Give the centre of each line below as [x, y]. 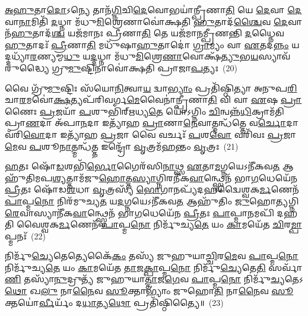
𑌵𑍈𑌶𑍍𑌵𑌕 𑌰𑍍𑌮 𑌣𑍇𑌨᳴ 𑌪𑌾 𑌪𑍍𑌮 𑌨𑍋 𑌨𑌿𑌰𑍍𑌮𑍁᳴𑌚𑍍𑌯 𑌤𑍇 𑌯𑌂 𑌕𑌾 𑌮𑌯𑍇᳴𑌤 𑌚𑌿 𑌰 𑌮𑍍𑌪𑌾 [159, 224]
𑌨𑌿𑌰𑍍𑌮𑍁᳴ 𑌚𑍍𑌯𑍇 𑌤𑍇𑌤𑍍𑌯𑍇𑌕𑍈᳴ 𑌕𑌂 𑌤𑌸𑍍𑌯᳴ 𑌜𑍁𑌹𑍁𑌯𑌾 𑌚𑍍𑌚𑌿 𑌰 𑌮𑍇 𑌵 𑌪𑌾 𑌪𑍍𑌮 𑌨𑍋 [152, 256]
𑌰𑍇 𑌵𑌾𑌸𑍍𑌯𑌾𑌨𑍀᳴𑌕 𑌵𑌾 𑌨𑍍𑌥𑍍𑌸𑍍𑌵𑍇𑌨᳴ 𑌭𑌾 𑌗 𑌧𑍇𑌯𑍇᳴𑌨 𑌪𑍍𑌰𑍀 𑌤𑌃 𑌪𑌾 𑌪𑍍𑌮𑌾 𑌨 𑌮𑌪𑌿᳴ [139, 212]
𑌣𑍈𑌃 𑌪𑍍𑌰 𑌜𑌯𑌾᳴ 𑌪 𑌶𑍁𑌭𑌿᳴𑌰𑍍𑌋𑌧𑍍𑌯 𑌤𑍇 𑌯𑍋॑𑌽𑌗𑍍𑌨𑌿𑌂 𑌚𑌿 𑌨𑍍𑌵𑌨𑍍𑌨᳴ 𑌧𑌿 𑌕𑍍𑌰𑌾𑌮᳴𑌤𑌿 [145, 111]
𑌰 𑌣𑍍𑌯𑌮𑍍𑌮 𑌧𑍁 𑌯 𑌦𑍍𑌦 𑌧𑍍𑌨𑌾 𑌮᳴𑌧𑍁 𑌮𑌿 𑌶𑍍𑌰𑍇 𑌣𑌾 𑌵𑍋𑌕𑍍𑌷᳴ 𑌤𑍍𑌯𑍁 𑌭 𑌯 [144, 56]
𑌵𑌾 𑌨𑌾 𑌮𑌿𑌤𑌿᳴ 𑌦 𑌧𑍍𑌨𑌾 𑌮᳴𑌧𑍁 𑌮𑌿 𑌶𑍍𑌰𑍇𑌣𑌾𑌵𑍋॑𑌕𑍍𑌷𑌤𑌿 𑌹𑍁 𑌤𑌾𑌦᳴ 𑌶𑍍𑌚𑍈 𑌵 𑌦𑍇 [147, 21]
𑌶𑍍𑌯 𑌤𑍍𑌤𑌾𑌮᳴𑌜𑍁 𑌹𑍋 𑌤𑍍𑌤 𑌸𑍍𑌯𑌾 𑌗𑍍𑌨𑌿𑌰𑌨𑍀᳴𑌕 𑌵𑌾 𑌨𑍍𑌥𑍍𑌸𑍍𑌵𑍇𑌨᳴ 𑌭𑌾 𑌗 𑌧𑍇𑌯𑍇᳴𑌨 [175, 177]
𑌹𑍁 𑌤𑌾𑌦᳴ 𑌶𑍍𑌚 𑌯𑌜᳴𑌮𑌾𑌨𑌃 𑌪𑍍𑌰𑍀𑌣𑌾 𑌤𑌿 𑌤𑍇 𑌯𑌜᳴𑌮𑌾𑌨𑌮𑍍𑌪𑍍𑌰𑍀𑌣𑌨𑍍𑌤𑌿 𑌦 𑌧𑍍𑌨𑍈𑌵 [148, 33]
